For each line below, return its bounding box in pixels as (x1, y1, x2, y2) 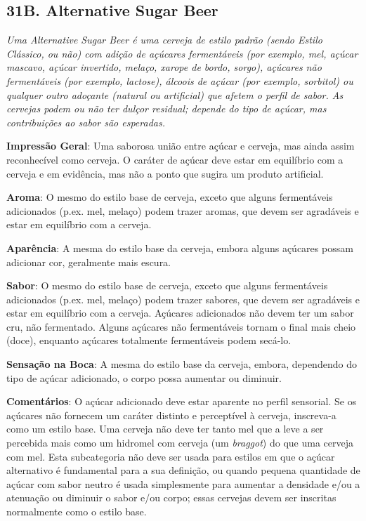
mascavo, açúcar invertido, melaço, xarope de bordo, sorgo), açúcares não (6, 60, 322, 74)
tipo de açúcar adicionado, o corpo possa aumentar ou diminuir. (6, 370, 282, 385)
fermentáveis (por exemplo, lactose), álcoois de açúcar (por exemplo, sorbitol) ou (6, 73, 353, 88)
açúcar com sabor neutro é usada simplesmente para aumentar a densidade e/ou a (6, 476, 360, 491)
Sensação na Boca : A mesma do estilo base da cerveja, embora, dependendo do (6, 357, 357, 371)
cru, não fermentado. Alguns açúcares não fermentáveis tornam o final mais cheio (6, 319, 356, 334)
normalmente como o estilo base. (6, 504, 147, 519)
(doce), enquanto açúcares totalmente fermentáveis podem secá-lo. (6, 333, 292, 348)
